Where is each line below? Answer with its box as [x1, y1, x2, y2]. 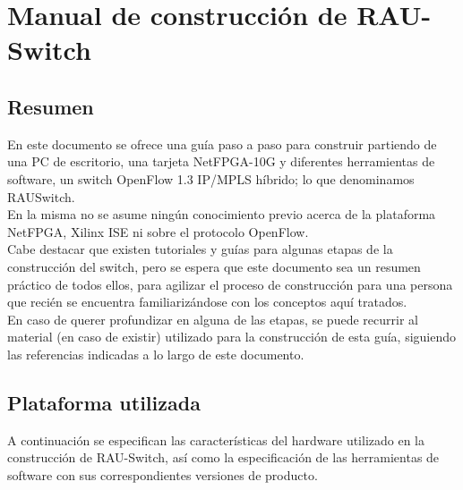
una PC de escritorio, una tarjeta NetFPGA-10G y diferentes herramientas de [7, 152, 435, 171]
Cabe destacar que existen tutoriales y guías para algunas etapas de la [7, 240, 393, 258]
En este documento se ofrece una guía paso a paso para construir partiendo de [7, 134, 437, 153]
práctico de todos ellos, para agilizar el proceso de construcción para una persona [7, 275, 453, 293]
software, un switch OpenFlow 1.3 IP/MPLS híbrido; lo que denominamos [7, 169, 415, 188]
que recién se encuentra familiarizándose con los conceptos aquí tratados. [7, 292, 407, 311]
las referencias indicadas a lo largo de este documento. [7, 344, 304, 363]
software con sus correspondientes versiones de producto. [7, 465, 318, 484]
